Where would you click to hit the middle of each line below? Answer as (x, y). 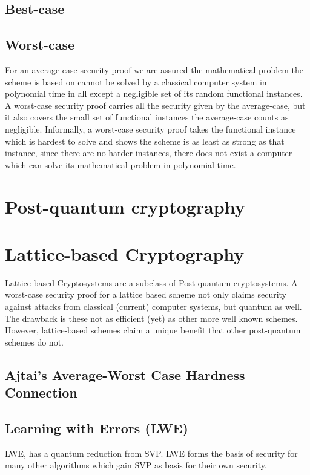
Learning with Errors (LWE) (97, 427)
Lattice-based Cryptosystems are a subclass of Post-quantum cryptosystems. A (151, 282)
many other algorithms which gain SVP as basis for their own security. (136, 465)
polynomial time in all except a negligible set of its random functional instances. (154, 93)
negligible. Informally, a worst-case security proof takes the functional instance (150, 129)
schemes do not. (34, 342)
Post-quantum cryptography (125, 206)
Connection (41, 392)
